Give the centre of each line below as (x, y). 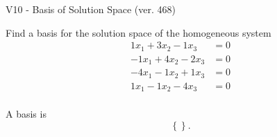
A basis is (26, 114)
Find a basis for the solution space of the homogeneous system (138, 32)
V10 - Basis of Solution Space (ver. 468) (91, 9)
